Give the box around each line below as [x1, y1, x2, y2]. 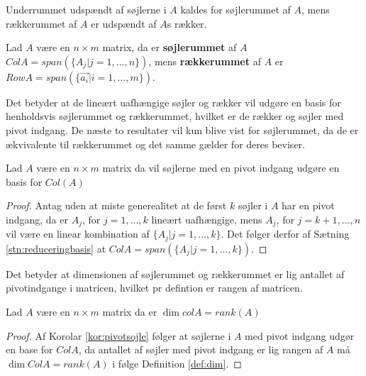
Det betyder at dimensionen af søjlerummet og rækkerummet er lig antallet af [6, 266, 345, 281]
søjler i [238, 198, 268, 213]
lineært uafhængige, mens [151, 211, 262, 226]
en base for [6, 342, 53, 357]
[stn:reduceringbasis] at [6, 240, 106, 255]
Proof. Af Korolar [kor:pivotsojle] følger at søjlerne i [6, 328, 231, 343]
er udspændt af [91, 16, 157, 31]
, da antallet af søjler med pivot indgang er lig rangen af [78, 342, 323, 357]
